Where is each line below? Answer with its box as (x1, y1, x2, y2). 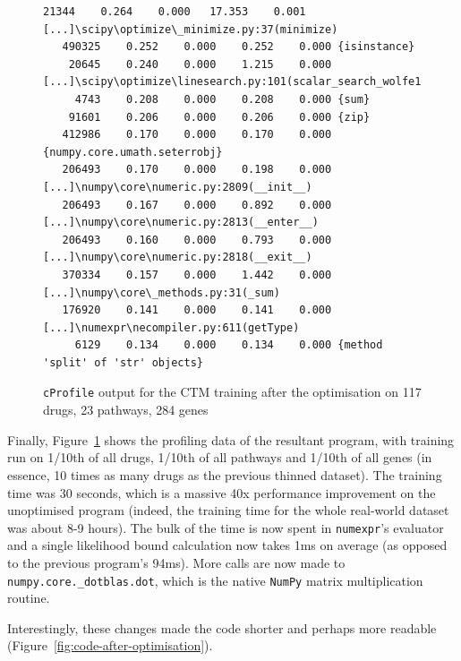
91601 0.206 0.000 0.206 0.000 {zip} (68, 110, 371, 124)
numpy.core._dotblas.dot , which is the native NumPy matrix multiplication (7, 571, 423, 589)
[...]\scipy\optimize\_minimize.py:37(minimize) (43, 22, 338, 36)
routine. (7, 588, 50, 607)
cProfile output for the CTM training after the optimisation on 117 (43, 382, 422, 401)
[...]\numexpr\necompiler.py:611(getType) (43, 321, 300, 334)
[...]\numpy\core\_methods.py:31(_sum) (43, 286, 280, 299)
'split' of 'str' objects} (43, 356, 203, 369)
